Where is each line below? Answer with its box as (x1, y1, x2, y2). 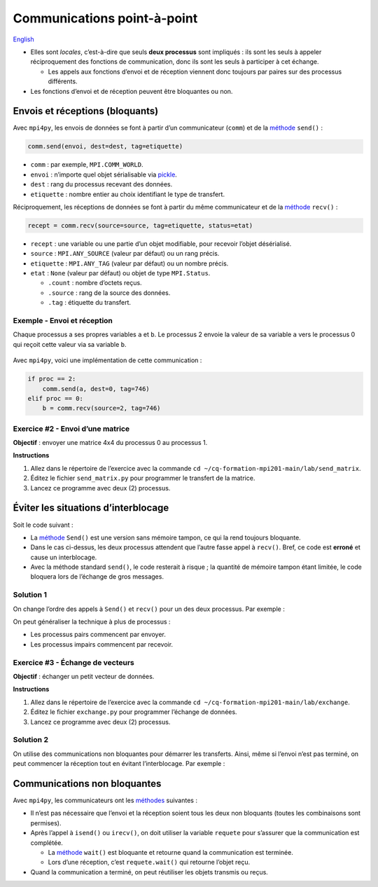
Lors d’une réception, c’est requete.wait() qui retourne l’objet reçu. (48, 858, 251, 867)
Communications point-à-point (13, 11, 198, 26)
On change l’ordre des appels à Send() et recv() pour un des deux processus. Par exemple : (13, 605, 285, 613)
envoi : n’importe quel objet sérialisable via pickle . (30, 170, 178, 179)
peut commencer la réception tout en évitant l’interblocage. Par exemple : (13, 759, 225, 768)
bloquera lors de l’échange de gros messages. (30, 572, 164, 581)
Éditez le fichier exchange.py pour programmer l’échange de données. (30, 708, 237, 716)
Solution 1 (13, 590, 47, 600)
